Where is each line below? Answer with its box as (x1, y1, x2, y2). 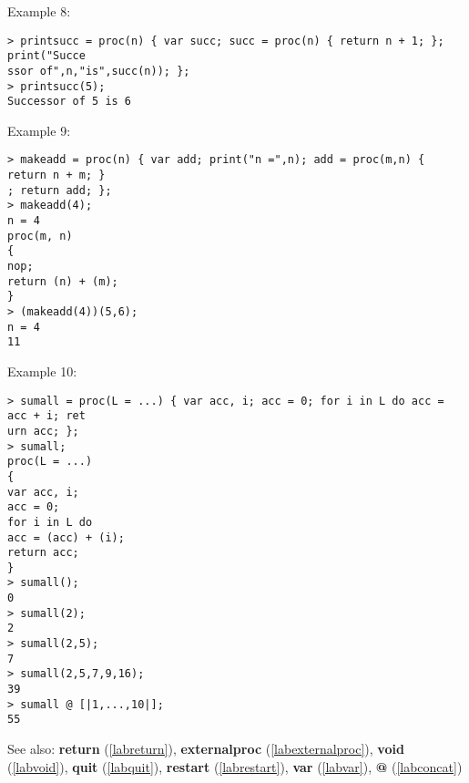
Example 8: (7, 2, 71, 20)
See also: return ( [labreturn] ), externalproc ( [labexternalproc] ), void (7, 739, 404, 758)
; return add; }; (7, 183, 112, 197)
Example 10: (7, 362, 77, 380)
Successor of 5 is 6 (7, 95, 132, 108)
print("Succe (7, 49, 86, 63)
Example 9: (7, 120, 71, 139)
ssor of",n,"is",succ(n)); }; (7, 64, 190, 77)
